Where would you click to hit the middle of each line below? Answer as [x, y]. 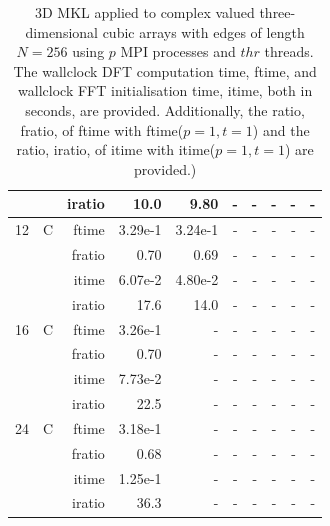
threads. [289, 51]
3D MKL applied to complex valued [145, 12]
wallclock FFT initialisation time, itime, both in [165, 90]
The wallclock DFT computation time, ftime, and [165, 70]
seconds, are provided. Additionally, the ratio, [165, 109]
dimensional [61, 31]
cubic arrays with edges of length [203, 31]
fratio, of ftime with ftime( [102, 129]
